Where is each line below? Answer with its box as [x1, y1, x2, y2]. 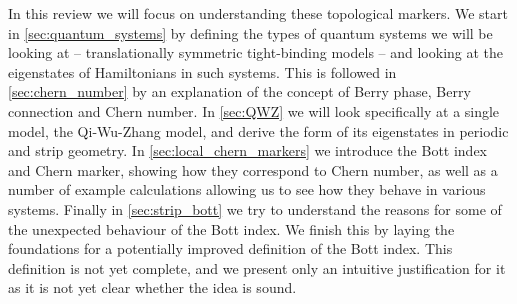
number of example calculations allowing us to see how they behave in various [8, 179, 486, 200]
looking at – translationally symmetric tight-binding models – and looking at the [8, 42, 504, 63]
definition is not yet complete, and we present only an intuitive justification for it [8, 257, 506, 278]
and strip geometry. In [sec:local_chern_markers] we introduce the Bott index [8, 140, 487, 161]
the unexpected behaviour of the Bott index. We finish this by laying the [8, 218, 455, 239]
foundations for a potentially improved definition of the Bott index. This [8, 238, 453, 259]
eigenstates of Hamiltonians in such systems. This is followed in [8, 61, 397, 82]
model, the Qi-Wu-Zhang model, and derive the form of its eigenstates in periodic [8, 120, 509, 141]
